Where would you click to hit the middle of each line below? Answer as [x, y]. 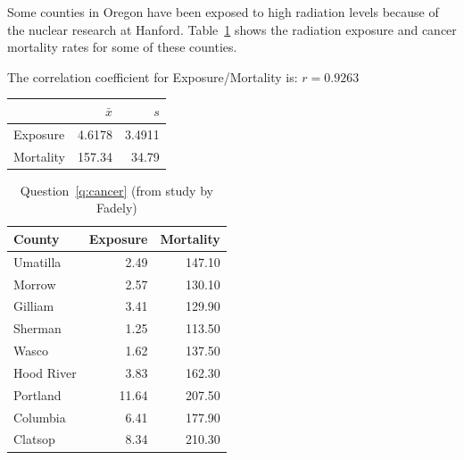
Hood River [45, 372]
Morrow [35, 284]
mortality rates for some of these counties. [122, 47]
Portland [37, 394]
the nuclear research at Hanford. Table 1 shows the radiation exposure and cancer [232, 29]
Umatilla [37, 261]
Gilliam [34, 306]
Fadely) [117, 208]
